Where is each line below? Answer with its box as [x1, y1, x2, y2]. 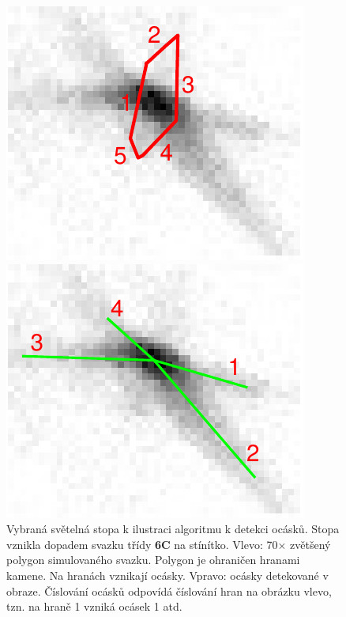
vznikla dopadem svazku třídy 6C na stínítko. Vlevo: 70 [6, 536, 278, 552]
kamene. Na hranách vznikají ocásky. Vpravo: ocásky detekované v [6, 566, 329, 583]
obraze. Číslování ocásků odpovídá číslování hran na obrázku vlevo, [6, 582, 332, 599]
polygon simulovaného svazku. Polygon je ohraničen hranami [6, 551, 300, 568]
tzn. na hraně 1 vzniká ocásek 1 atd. [6, 598, 182, 615]
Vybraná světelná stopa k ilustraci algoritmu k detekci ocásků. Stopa [6, 520, 340, 537]
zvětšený [290, 536, 331, 552]
